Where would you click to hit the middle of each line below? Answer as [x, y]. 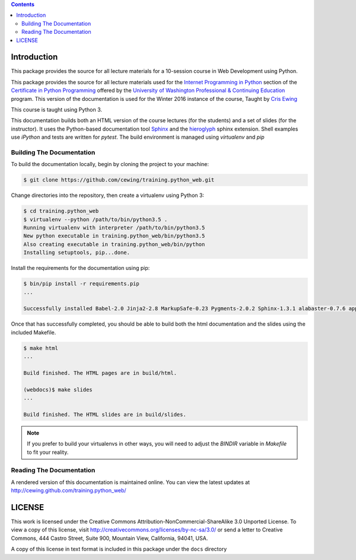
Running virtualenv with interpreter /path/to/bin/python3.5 [114, 228]
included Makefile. [34, 332]
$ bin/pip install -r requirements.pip [81, 284]
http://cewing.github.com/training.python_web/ [69, 491]
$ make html [41, 348]
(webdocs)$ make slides [58, 389]
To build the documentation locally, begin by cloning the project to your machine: [110, 164]
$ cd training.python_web [61, 211]
